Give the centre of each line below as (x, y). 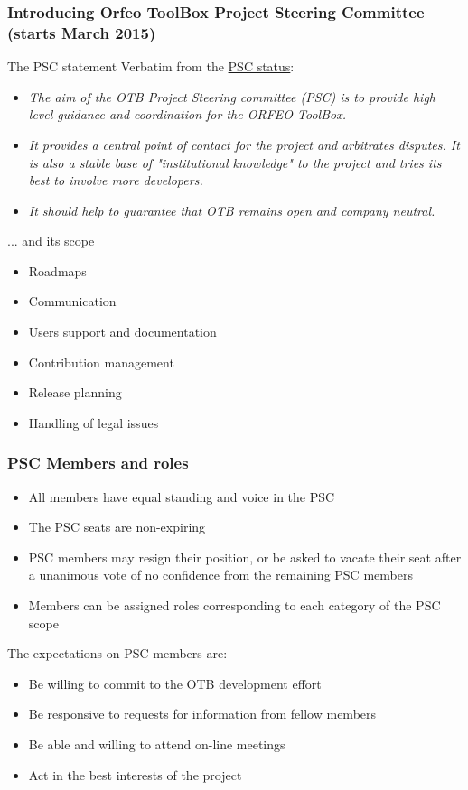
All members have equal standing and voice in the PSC (182, 496)
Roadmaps (57, 270)
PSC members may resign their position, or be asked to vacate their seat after (245, 557)
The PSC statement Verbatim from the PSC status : (151, 66)
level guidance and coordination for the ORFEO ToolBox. (187, 114)
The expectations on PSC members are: (117, 653)
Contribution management (101, 362)
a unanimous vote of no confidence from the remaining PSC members (220, 575)
